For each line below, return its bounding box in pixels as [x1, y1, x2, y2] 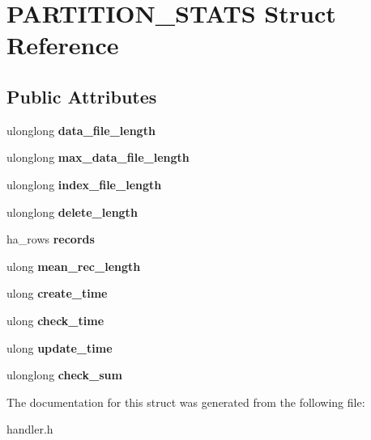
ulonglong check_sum [6, 366, 122, 383]
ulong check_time [6, 311, 104, 328]
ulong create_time [6, 285, 108, 302]
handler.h [6, 421, 53, 438]
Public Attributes [6, 83, 157, 108]
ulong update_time [6, 339, 113, 356]
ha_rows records [6, 231, 95, 247]
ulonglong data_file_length [6, 121, 156, 138]
